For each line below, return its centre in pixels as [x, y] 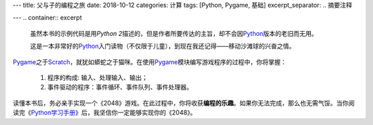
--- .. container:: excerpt [47, 18]
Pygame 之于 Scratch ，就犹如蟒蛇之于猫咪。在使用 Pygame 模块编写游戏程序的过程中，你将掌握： [150, 61]
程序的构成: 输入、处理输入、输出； [97, 77]
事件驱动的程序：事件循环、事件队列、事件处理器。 [120, 87]
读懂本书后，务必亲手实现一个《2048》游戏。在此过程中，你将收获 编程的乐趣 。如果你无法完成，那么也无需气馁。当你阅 [184, 103]
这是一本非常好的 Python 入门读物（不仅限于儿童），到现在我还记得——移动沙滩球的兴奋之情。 [163, 46]
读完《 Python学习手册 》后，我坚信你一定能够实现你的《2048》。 [105, 113]
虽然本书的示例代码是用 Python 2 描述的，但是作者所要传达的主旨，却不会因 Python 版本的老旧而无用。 [174, 33]
